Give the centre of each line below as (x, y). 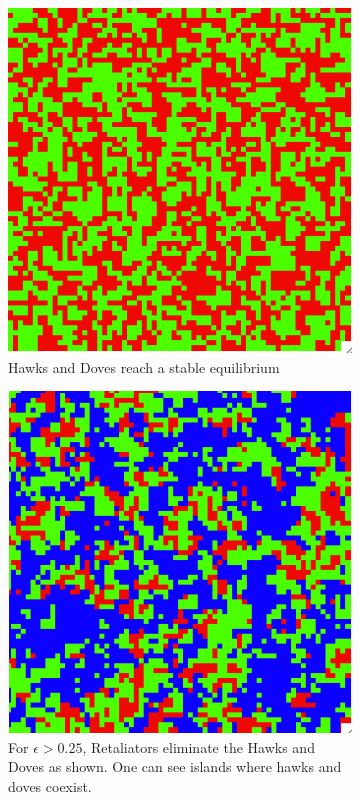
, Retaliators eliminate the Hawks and (198, 746)
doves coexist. (50, 785)
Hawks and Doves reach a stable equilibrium (144, 366)
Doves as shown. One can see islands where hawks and (175, 766)
